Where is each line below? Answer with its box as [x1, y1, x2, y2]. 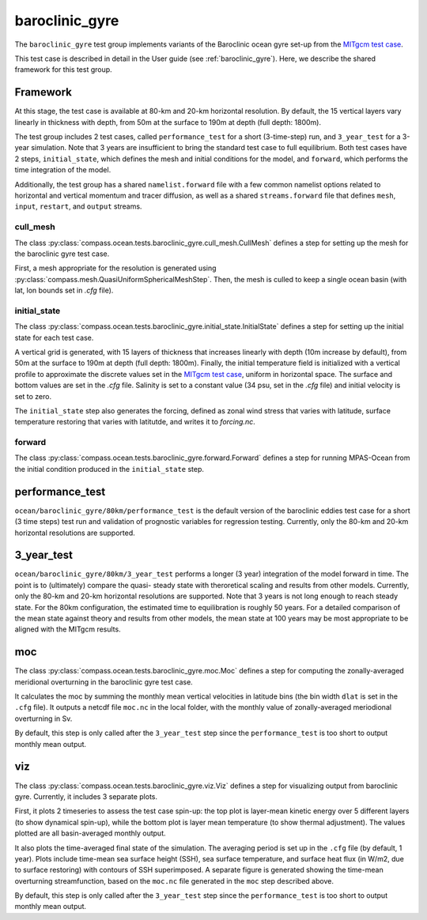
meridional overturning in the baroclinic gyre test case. [14, 677, 193, 687]
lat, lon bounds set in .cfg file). [14, 285, 114, 296]
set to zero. [14, 391, 51, 401]
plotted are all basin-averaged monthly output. [14, 828, 166, 838]
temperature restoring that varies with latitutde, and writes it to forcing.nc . [14, 417, 256, 427]
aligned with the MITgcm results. [14, 624, 122, 634]
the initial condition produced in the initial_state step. [14, 464, 205, 473]
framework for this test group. [14, 65, 112, 74]
